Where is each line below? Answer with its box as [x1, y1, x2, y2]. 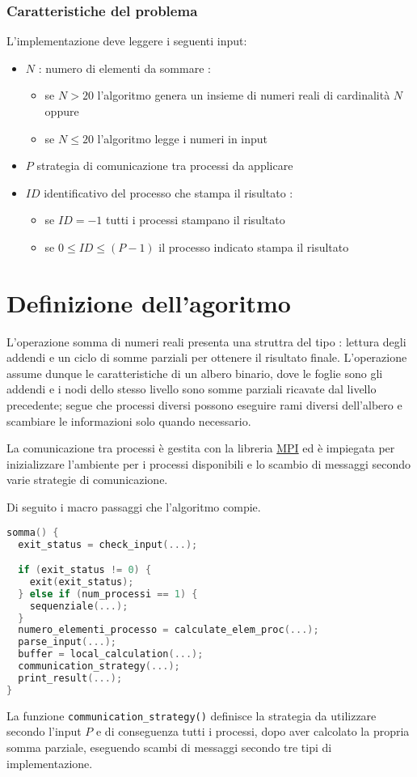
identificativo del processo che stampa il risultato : [44, 184, 293, 201]
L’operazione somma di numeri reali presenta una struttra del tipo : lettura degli [6, 333, 406, 350]
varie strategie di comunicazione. [6, 471, 168, 488]
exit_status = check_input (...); [18, 538, 198, 550]
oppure [44, 103, 79, 119]
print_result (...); [18, 672, 123, 684]
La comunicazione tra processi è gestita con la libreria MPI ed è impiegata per [6, 439, 395, 456]
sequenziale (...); [29, 600, 128, 612]
